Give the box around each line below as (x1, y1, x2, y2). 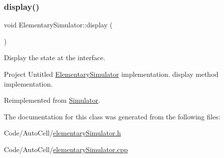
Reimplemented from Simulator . (4, 95, 100, 105)
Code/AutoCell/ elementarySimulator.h (4, 128, 121, 138)
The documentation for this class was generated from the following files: (4, 111, 221, 121)
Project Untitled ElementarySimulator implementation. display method (4, 69, 219, 79)
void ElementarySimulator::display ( (4, 20, 112, 30)
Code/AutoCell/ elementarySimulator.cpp (4, 144, 128, 154)
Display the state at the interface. (4, 52, 106, 63)
